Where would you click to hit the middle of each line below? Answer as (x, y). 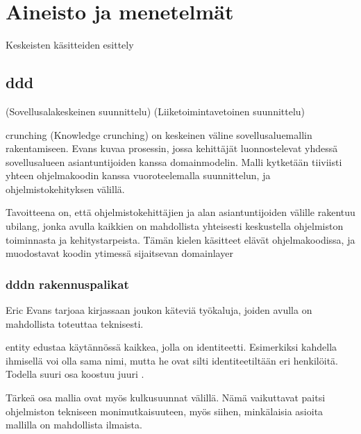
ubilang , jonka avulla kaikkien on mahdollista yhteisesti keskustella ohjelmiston (175, 226)
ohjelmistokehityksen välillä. (65, 189)
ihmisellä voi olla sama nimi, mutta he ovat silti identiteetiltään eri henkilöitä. (172, 360)
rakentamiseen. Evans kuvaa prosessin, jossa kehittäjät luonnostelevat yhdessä (172, 148)
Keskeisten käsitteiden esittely (70, 45)
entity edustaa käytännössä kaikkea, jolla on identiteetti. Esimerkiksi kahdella (171, 347)
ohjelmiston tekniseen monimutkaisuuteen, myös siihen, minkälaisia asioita (165, 411)
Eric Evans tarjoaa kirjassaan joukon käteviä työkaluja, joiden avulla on (159, 310)
